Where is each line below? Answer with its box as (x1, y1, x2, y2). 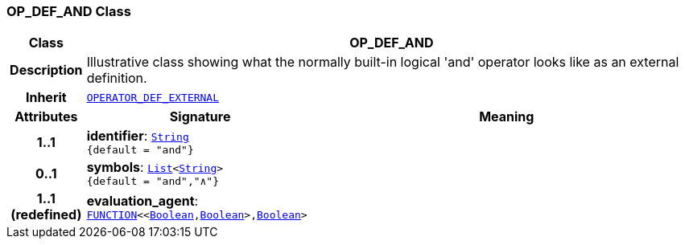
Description (10, 62, 83, 79)
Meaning (479, 108, 534, 125)
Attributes (14, 108, 78, 125)
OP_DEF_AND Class (6, 3, 131, 19)
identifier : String (86, 128, 189, 145)
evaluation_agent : (86, 192, 199, 209)
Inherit (25, 89, 67, 106)
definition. (86, 70, 147, 87)
